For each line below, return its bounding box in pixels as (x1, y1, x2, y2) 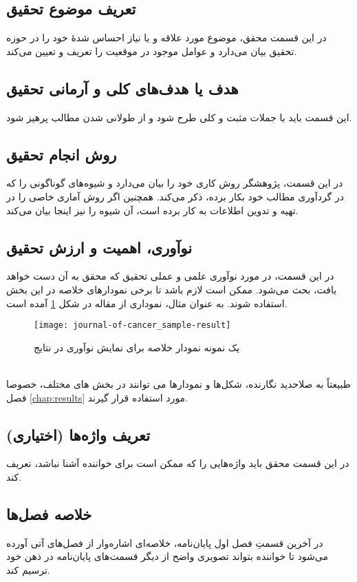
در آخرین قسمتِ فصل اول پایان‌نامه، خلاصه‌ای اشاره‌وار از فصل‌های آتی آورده (6, 535, 323, 550)
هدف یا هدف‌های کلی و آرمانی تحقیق (6, 77, 239, 98)
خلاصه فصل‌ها (6, 503, 92, 524)
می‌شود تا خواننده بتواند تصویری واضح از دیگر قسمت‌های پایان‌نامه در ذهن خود (6, 549, 328, 563)
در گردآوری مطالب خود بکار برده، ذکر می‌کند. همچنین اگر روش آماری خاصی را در (6, 189, 344, 203)
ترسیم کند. (6, 562, 50, 576)
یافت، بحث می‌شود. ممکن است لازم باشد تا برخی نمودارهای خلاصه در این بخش (6, 282, 337, 296)
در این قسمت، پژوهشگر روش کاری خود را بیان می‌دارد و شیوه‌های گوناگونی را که (6, 176, 343, 190)
